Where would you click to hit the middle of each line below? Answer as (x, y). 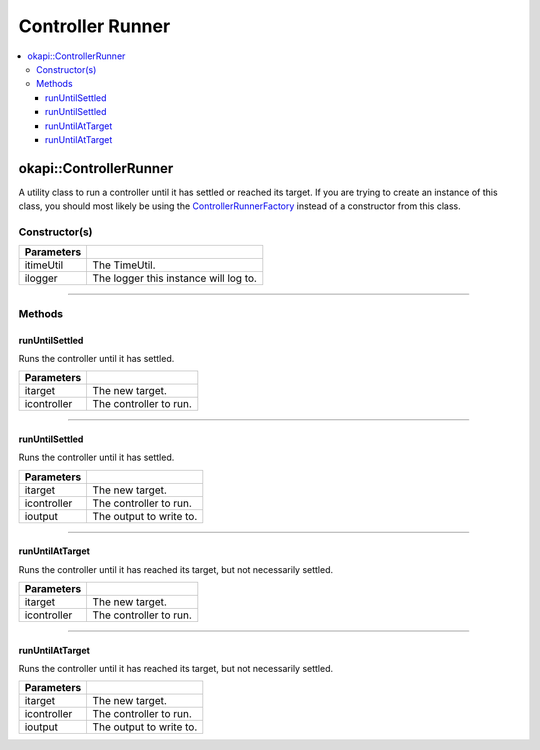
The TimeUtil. (124, 265)
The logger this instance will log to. (174, 278)
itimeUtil (44, 265)
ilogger (41, 278)
